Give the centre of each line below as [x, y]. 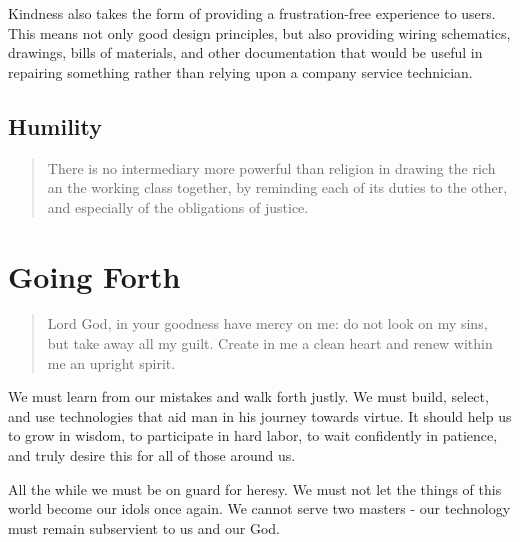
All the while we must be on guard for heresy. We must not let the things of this [255, 488]
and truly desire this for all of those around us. [152, 455]
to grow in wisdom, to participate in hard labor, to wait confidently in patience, [253, 435]
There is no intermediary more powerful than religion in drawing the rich [271, 167]
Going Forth [94, 275]
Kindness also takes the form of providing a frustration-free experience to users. [252, 13]
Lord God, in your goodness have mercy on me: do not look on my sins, [267, 323]
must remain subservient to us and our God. [144, 527]
